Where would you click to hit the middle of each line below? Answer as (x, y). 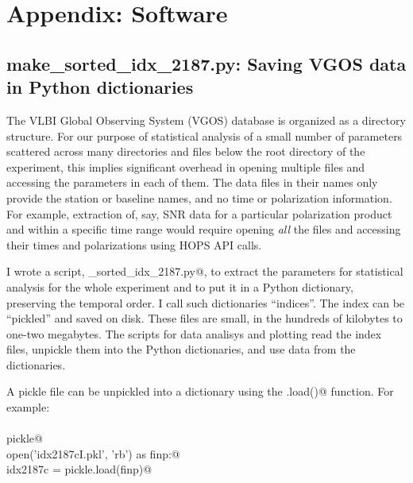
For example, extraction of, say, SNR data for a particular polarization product (199, 213)
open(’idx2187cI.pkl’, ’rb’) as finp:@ (93, 453)
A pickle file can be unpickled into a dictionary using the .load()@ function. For (200, 391)
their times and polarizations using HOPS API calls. (134, 244)
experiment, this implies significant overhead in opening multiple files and (186, 166)
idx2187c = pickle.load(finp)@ (79, 469)
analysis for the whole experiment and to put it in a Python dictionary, (180, 286)
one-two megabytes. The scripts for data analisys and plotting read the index (194, 333)
